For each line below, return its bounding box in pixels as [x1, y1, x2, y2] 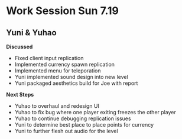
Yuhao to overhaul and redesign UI [14, 102, 99, 110]
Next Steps [6, 91, 34, 98]
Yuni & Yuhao [6, 28, 57, 38]
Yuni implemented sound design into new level [14, 74, 128, 80]
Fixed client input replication [14, 55, 84, 61]
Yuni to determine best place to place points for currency [14, 121, 154, 128]
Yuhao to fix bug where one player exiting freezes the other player [14, 109, 176, 115]
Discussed [6, 43, 33, 50]
